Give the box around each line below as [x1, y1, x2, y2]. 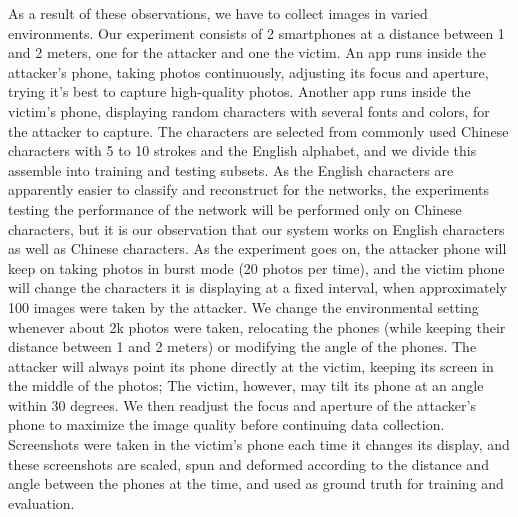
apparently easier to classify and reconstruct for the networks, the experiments [8, 179, 489, 200]
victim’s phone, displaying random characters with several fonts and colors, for [8, 100, 490, 121]
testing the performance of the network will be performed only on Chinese [8, 198, 462, 219]
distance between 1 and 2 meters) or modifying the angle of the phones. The [8, 336, 477, 357]
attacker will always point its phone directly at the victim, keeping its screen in [8, 355, 494, 376]
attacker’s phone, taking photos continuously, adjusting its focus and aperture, [8, 61, 489, 82]
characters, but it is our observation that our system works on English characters [8, 218, 505, 239]
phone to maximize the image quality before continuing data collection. [8, 414, 445, 435]
